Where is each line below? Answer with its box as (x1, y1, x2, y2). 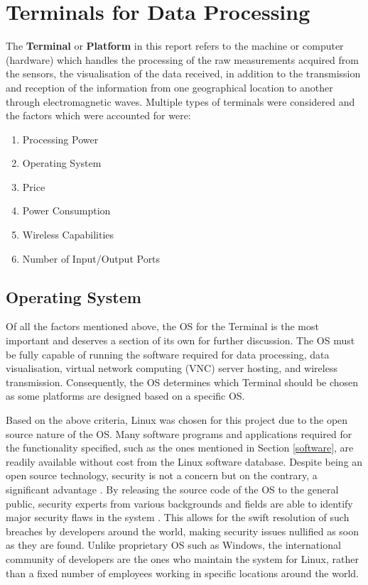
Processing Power (22, 131, 99, 146)
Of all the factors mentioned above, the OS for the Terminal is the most (6, 319, 319, 334)
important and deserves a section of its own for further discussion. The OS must (6, 333, 355, 348)
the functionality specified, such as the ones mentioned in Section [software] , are (6, 440, 354, 455)
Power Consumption (22, 203, 111, 218)
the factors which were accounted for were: (6, 108, 191, 123)
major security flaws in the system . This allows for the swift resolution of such (6, 510, 350, 525)
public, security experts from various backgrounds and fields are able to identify (6, 496, 353, 510)
